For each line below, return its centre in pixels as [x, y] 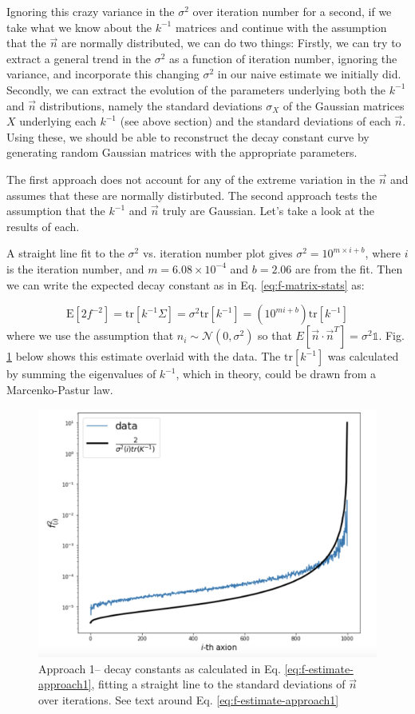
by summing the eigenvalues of [81, 374]
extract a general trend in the [79, 58]
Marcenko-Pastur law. [60, 389]
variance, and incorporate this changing [103, 74]
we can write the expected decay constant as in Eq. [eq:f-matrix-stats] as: [186, 284]
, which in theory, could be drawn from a [276, 374]
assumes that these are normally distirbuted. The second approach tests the [192, 195]
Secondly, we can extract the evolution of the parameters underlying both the [196, 89]
